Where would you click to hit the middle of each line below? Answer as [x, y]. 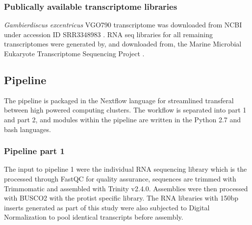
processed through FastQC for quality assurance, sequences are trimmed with [120, 178]
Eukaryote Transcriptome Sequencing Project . [74, 53]
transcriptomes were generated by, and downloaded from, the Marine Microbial [123, 44]
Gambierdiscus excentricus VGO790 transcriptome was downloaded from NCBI [123, 25]
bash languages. [27, 129]
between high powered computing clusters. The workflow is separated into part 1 [125, 110]
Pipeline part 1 [34, 151]
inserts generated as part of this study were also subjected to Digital [107, 207]
